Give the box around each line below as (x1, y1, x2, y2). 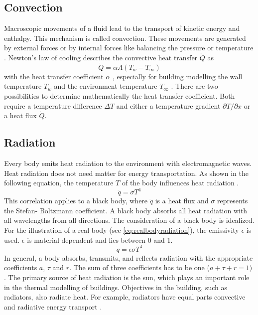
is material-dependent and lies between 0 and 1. (27, 234, 173, 245)
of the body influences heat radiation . (122, 177, 239, 188)
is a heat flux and (155, 195, 209, 206)
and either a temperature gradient (116, 100, 221, 111)
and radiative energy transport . (4, 301, 102, 312)
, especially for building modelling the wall (112, 71, 243, 81)
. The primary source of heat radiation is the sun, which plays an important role (4, 272, 250, 282)
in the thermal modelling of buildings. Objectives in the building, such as (4, 282, 228, 292)
